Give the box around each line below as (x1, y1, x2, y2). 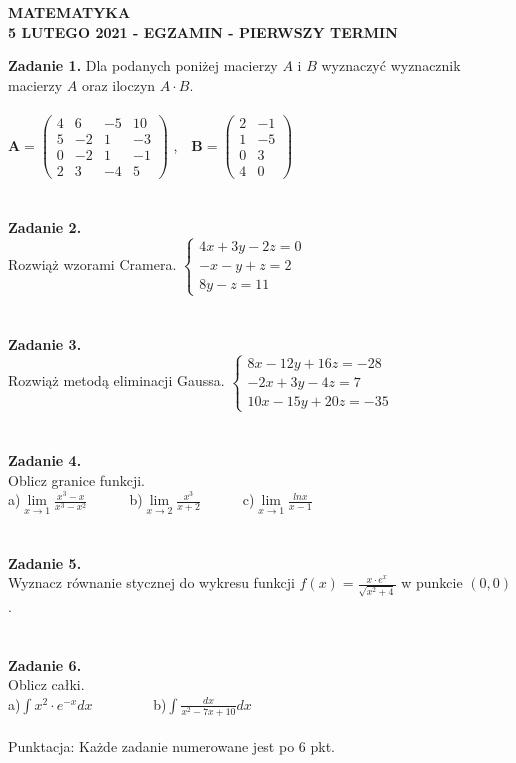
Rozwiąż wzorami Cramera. (8, 254, 177, 275)
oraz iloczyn (81, 74, 156, 95)
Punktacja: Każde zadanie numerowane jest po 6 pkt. (8, 735, 335, 756)
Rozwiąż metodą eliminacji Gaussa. (8, 370, 225, 391)
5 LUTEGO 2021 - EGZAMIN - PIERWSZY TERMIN (8, 21, 398, 42)
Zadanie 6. (8, 654, 82, 675)
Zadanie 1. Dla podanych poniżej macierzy (8, 55, 278, 76)
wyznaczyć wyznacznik (321, 55, 461, 76)
